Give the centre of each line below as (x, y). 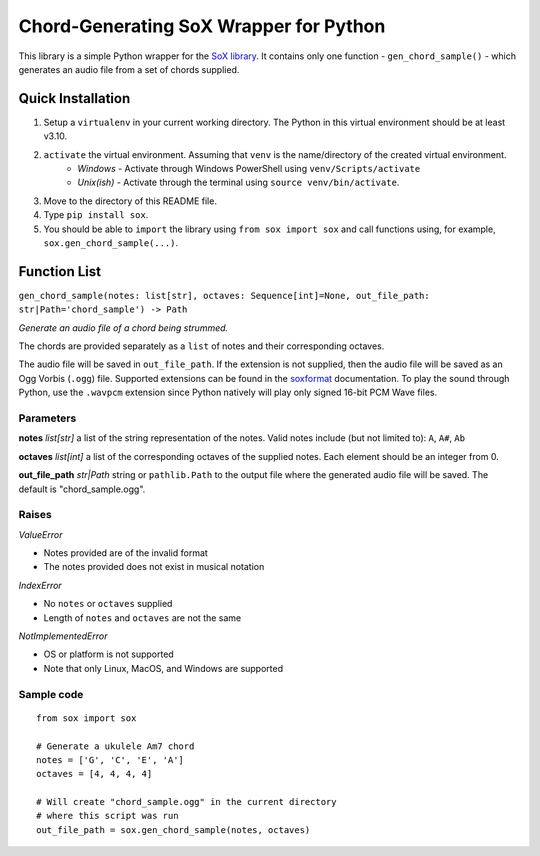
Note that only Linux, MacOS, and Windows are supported (163, 668)
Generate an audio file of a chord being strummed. (123, 327)
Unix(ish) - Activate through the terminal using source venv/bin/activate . (238, 182)
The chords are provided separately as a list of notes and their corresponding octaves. (201, 346)
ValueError (40, 534)
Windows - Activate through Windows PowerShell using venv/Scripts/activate (249, 169)
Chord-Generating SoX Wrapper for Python (202, 26)
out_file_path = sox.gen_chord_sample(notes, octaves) (173, 829)
